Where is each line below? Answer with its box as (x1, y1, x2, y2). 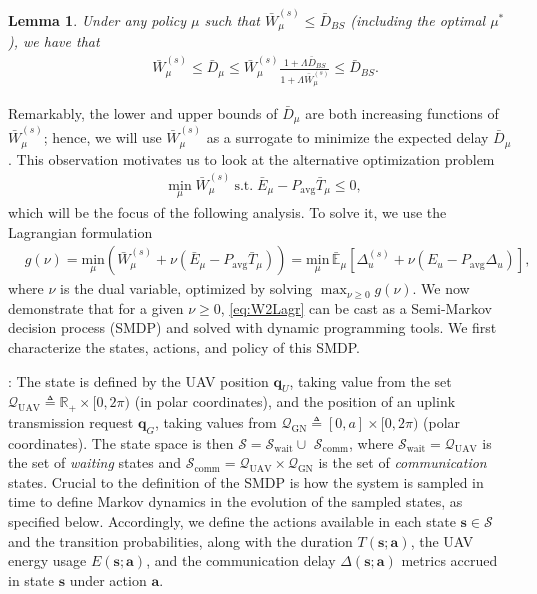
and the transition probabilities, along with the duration (8, 530, 353, 551)
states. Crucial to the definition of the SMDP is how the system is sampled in (8, 471, 484, 492)
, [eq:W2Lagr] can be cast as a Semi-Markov (220, 297, 492, 318)
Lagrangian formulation (8, 221, 153, 242)
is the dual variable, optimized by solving (60, 278, 313, 299)
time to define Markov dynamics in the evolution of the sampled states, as (8, 491, 463, 512)
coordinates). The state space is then (8, 432, 234, 453)
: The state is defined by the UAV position (8, 370, 269, 391)
